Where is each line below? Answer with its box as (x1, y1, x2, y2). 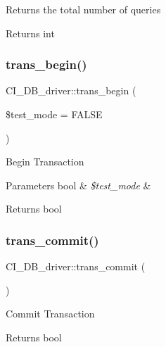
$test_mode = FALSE (6, 107, 103, 121)
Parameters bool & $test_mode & (6, 177, 151, 192)
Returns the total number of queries (6, 2, 161, 16)
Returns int (6, 25, 55, 40)
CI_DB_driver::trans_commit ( (6, 259, 146, 274)
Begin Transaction (6, 154, 84, 169)
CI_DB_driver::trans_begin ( (6, 83, 136, 98)
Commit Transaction (6, 306, 95, 321)
